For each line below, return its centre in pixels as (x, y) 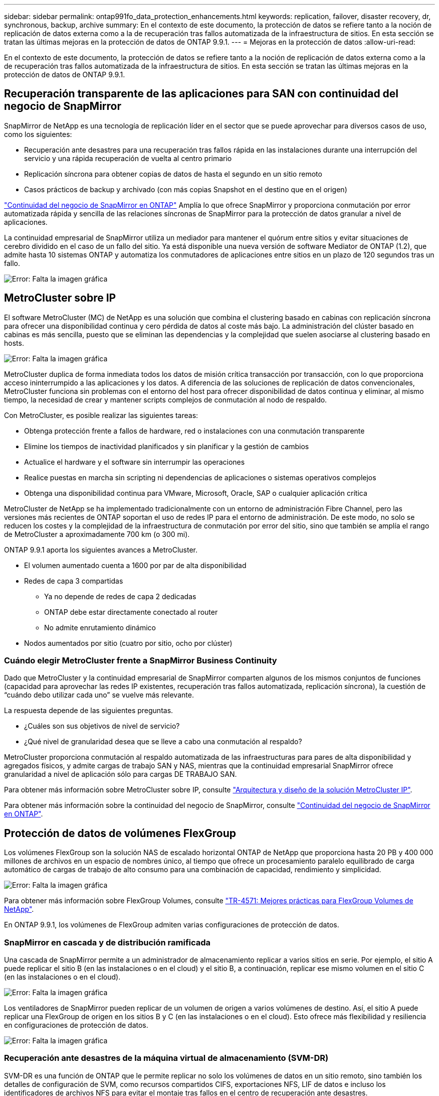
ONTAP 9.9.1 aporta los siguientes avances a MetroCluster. (101, 550)
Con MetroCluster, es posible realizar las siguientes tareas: (101, 415)
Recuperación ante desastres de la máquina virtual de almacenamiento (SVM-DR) (166, 1058)
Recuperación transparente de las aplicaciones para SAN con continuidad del (201, 94)
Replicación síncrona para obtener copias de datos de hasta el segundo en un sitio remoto (173, 174)
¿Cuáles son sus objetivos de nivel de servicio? (102, 726)
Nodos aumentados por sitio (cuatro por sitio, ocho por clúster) (128, 643)
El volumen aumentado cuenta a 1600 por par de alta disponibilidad (135, 565)
